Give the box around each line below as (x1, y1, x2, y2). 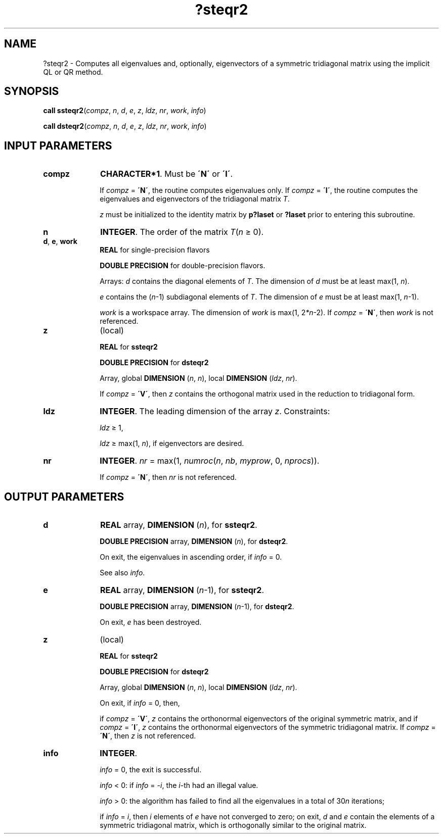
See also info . (100, 568, 145, 577)
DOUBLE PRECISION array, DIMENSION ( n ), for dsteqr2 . (100, 537, 288, 546)
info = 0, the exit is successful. (100, 765, 202, 774)
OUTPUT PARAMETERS (4, 490, 124, 503)
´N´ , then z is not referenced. (100, 731, 196, 741)
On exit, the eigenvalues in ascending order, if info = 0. (100, 553, 282, 562)
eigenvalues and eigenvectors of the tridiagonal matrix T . (100, 194, 290, 204)
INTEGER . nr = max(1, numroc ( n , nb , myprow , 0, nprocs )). (100, 456, 320, 466)
